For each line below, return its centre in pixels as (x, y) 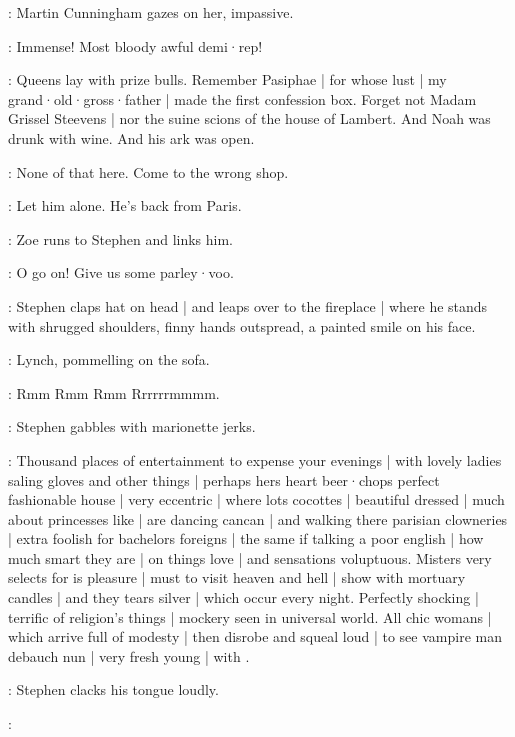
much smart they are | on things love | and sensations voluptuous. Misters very (250, 557)
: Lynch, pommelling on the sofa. (109, 359)
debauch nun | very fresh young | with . (129, 655)
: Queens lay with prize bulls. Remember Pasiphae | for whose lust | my (227, 79)
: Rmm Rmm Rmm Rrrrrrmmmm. (114, 392)
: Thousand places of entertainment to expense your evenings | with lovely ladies (255, 459)
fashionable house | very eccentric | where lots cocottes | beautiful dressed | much (256, 499)
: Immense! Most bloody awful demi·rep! (135, 45)
